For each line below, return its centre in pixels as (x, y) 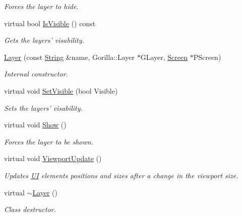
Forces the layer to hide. (41, 6)
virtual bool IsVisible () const (50, 23)
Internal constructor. (36, 74)
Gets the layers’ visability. (44, 40)
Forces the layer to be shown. (49, 141)
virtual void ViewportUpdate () (53, 158)
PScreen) (207, 57)
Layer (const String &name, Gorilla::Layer (69, 57)
